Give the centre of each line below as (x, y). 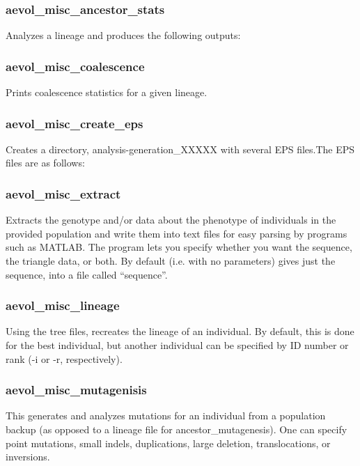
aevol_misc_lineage (63, 305)
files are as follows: (45, 163)
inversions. (28, 457)
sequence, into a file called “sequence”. (87, 274)
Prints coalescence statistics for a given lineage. (107, 92)
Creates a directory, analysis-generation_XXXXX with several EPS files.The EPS (180, 149)
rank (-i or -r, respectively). (64, 358)
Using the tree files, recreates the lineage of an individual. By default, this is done (180, 331)
